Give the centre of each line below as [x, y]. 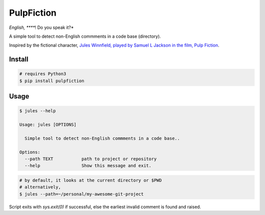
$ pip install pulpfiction [52, 81]
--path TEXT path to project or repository [91, 159]
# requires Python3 [43, 74]
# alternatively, [40, 187]
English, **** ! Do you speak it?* [41, 27]
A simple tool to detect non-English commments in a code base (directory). [85, 36]
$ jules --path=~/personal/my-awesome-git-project [82, 194]
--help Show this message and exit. [88, 166]
